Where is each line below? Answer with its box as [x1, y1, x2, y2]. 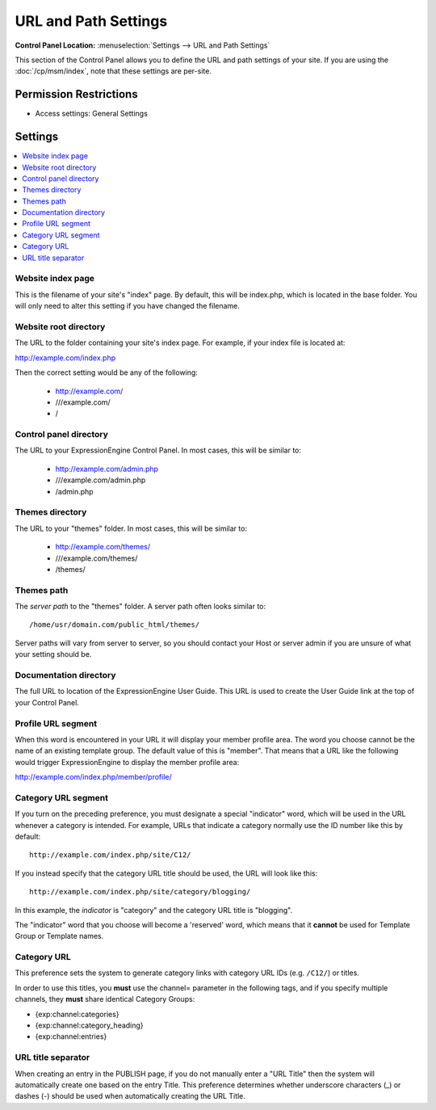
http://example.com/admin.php [55, 464, 159, 473]
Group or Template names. [15, 931, 104, 941]
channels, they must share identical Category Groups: [15, 994, 195, 1004]
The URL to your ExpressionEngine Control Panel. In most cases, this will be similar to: [15, 445, 302, 456]
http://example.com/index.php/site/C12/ [29, 851, 191, 860]
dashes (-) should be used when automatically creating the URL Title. [15, 1091, 246, 1101]
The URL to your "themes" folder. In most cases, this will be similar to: [15, 523, 248, 533]
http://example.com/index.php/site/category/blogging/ [29, 887, 251, 897]
